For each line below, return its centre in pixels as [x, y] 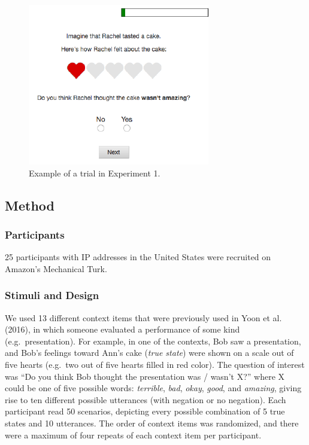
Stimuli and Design [52, 295]
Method [30, 205]
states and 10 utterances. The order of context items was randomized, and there [152, 423]
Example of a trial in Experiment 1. [95, 173]
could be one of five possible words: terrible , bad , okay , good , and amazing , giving [153, 388]
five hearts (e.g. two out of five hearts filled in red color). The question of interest [155, 364]
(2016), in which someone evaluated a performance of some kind [122, 329]
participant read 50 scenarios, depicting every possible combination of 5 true [145, 411]
